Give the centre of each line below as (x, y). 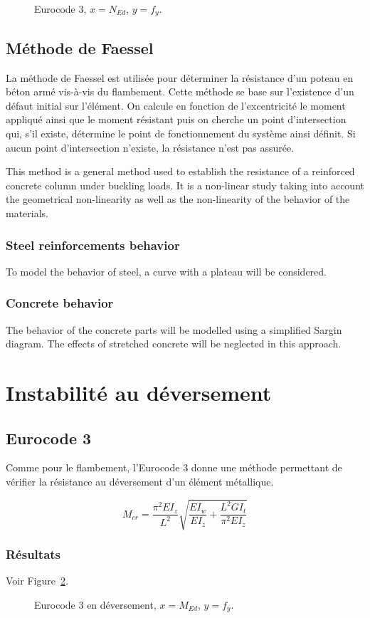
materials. (27, 213)
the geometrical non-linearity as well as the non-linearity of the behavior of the (178, 199)
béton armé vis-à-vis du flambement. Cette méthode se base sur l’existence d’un (180, 91)
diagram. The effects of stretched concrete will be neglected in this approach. (174, 344)
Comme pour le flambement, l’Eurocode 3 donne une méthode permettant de (174, 467)
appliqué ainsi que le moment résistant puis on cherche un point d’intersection (176, 119)
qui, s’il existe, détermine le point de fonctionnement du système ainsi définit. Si (181, 133)
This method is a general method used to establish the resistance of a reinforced (180, 171)
